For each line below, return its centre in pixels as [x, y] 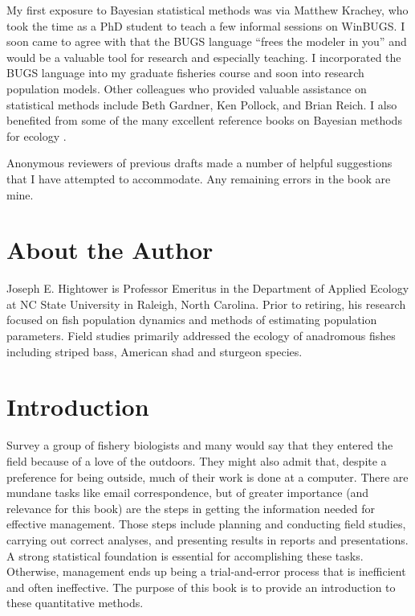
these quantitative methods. [75, 603]
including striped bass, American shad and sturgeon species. [155, 351]
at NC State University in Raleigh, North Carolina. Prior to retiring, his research [206, 304]
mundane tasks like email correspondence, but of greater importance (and [188, 493]
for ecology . [37, 136]
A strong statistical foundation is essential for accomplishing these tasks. [185, 555]
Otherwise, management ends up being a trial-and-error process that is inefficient [206, 571]
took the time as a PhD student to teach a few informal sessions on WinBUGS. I [206, 25]
